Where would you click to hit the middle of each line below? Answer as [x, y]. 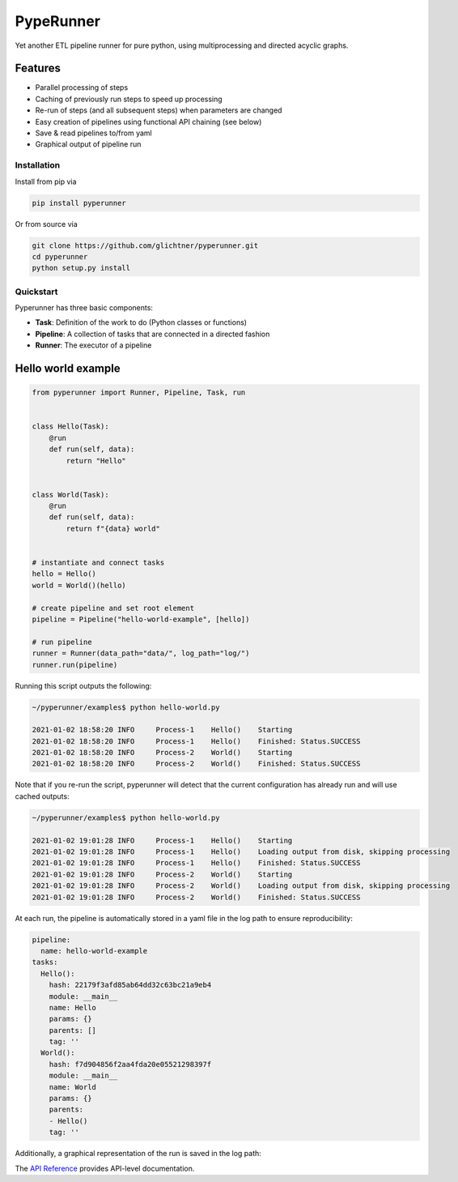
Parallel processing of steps [82, 87]
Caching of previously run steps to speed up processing [129, 99]
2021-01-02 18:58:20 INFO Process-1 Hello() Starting [162, 730]
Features [38, 68]
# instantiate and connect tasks [98, 563]
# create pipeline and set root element [113, 608]
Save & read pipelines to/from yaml [94, 133]
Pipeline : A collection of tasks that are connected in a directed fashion [153, 334]
